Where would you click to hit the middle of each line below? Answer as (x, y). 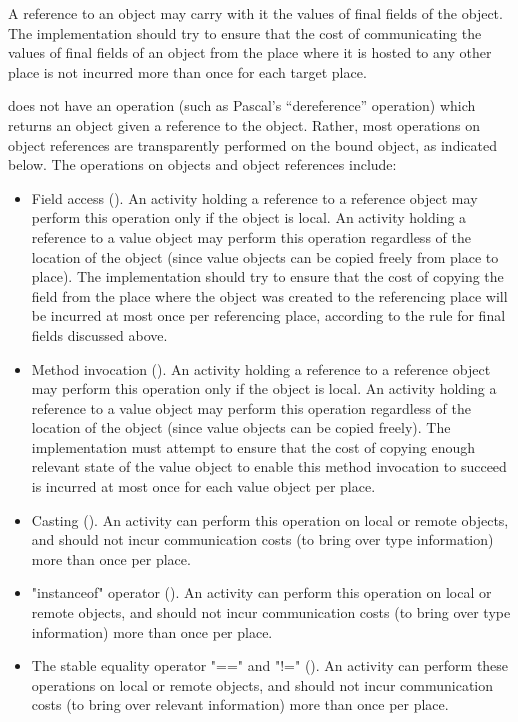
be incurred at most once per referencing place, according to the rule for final (268, 315)
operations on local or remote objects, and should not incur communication (262, 684)
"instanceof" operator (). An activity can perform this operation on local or (261, 592)
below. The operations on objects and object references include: (202, 164)
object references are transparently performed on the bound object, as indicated (252, 144)
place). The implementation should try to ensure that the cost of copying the (267, 276)
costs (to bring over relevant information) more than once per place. (240, 704)
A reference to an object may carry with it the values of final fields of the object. (255, 13)
